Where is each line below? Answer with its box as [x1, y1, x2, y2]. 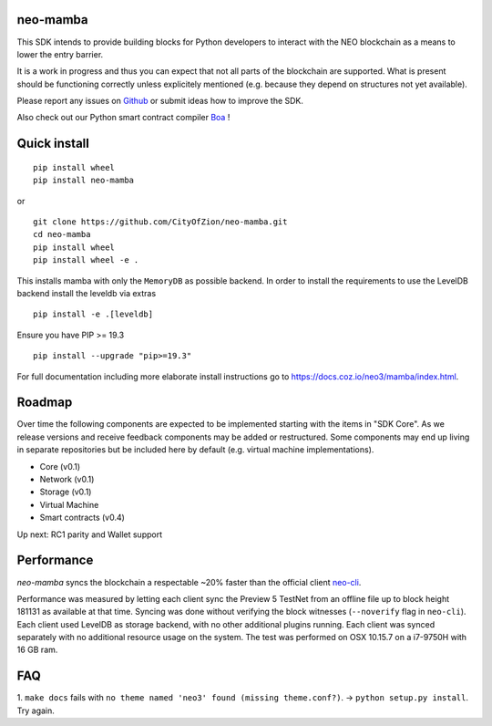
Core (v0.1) [39, 461, 81, 472]
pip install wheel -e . [33, 255, 139, 265]
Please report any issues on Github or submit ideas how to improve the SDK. [16, 96, 304, 107]
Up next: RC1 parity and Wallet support [16, 529, 163, 540]
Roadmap [16, 395, 73, 410]
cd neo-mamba [33, 229, 91, 240]
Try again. [16, 705, 55, 716]
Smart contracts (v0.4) [39, 512, 125, 524]
